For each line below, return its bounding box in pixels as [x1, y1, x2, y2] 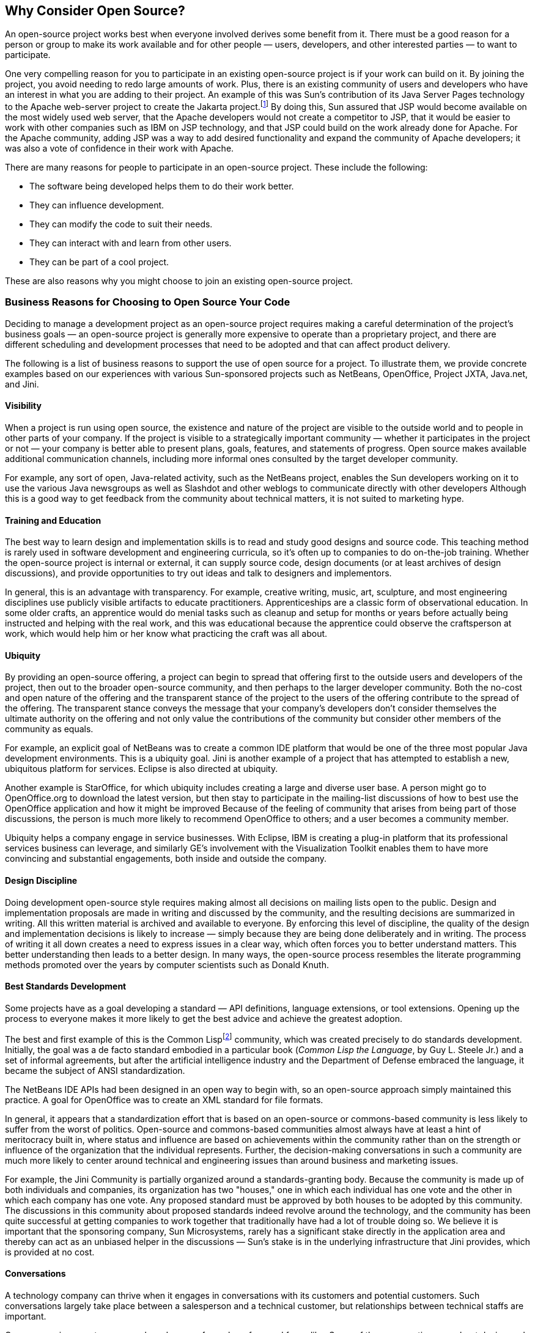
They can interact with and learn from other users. [29, 238, 232, 249]
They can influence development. [29, 200, 164, 211]
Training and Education [5, 515, 101, 526]
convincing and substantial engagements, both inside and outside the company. [5, 853, 327, 864]
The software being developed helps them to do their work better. [29, 181, 294, 192]
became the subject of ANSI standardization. [5, 1065, 185, 1076]
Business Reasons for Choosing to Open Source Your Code [5, 296, 290, 309]
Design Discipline [5, 875, 78, 886]
